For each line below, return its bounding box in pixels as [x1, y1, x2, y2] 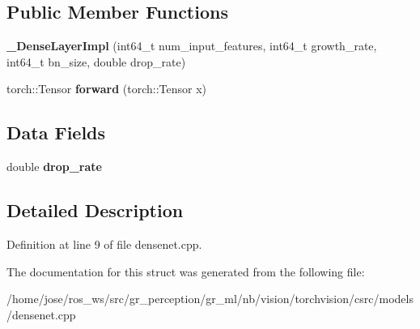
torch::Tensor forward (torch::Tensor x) [6, 80, 207, 97]
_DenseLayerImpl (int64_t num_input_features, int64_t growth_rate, [6, 37, 377, 54]
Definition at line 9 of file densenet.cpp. [6, 235, 202, 252]
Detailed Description [6, 198, 184, 223]
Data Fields [6, 120, 106, 145]
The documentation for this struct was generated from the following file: [6, 263, 365, 280]
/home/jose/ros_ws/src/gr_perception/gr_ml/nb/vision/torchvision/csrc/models [6, 290, 414, 307]
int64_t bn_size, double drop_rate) [6, 53, 186, 70]
